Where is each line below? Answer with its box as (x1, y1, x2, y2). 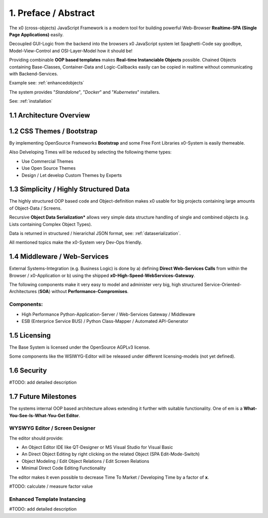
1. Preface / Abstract (9, 7, 95, 18)
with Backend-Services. (9, 71, 58, 76)
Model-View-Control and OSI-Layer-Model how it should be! (9, 48, 133, 54)
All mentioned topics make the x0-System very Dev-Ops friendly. (9, 239, 142, 245)
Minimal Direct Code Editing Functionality (21, 465, 106, 471)
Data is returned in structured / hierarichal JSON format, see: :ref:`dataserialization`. (9, 230, 181, 236)
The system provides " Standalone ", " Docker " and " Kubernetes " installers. (9, 89, 161, 95)
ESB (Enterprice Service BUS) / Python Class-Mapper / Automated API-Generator (21, 318, 189, 324)
